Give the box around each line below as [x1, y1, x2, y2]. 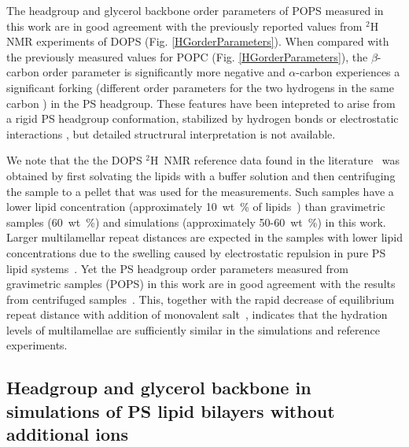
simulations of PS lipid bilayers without [6, 398, 335, 423]
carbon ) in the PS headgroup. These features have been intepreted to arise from [6, 94, 396, 111]
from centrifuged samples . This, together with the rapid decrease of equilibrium [6, 290, 395, 307]
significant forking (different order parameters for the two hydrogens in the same [6, 79, 394, 95]
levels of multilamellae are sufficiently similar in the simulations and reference [6, 321, 380, 338]
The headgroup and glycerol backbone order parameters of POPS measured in [6, 2, 384, 18]
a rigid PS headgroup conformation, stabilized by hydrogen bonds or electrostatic [6, 110, 399, 127]
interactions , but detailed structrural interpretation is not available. [6, 125, 336, 142]
